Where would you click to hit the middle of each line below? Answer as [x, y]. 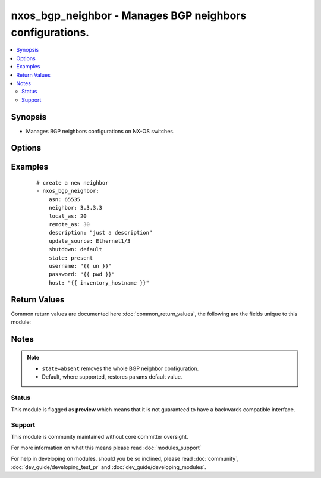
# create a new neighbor [73, 183]
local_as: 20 [67, 216]
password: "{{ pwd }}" [82, 274]
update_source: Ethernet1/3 [89, 241]
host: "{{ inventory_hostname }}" [99, 282]
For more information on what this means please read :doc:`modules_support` [106, 448]
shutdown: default [75, 249]
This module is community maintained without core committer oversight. [100, 437]
